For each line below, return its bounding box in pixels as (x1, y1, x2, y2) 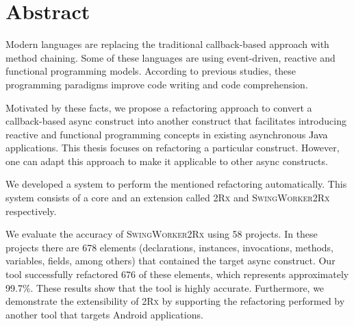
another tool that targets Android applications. (5, 307, 203, 321)
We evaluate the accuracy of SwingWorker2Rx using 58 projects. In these (5, 227, 318, 241)
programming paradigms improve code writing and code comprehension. (5, 77, 308, 91)
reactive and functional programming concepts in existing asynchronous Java (5, 127, 328, 141)
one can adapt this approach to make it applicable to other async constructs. (5, 153, 328, 168)
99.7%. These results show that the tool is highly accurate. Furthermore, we (5, 280, 325, 294)
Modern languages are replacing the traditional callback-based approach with (5, 37, 329, 51)
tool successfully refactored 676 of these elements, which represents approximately (5, 267, 349, 281)
